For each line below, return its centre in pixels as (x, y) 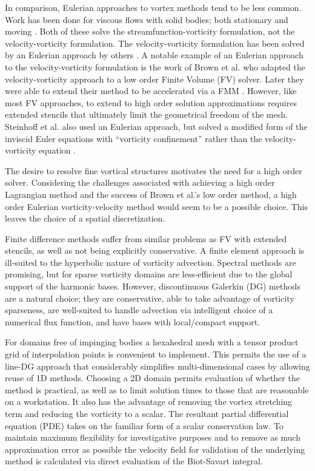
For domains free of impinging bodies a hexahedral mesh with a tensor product (152, 342)
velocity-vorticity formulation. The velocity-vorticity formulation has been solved (155, 43)
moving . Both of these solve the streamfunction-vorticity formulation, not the (150, 31)
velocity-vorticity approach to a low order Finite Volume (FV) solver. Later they (154, 79)
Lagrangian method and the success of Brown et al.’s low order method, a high (151, 194)
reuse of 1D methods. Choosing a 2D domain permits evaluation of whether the (152, 378)
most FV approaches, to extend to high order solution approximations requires (151, 102)
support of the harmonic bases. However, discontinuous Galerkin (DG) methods (153, 286)
